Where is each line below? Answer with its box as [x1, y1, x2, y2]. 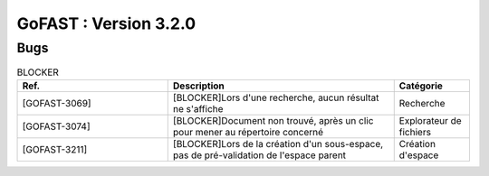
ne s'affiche [172, 102, 224, 115]
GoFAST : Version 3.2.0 [16, 14, 197, 33]
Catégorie [398, 79, 444, 92]
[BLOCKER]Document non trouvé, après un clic [172, 114, 374, 126]
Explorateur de [398, 114, 462, 126]
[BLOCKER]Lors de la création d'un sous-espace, [172, 137, 384, 150]
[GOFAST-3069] [22, 97, 91, 109]
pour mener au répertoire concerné [172, 125, 324, 138]
